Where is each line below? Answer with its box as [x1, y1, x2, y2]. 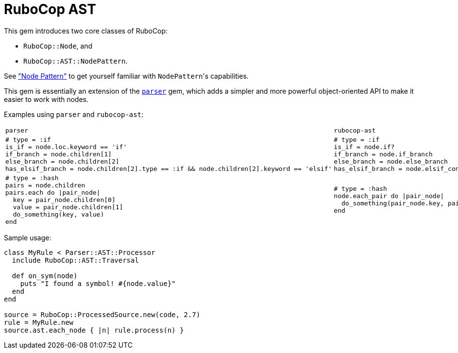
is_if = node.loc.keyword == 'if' [5, 143, 127, 151]
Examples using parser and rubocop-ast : [4, 110, 144, 118]
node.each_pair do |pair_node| [334, 192, 444, 200]
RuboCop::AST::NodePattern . [23, 56, 128, 65]
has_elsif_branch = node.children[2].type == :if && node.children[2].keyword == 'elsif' [5, 165, 332, 172]
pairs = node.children [5, 181, 85, 189]
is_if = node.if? [334, 143, 395, 151]
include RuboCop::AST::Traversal [12, 256, 139, 264]
